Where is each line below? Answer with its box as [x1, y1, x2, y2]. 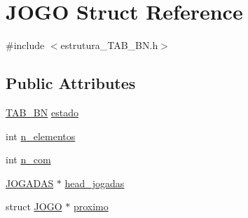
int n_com [6, 152, 51, 167]
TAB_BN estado [6, 104, 78, 119]
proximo [73, 199, 109, 214]
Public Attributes [6, 72, 136, 94]
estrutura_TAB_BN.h [60, 38, 158, 53]
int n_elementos [6, 128, 76, 143]
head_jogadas [64, 175, 125, 190]
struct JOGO [6, 199, 62, 214]
